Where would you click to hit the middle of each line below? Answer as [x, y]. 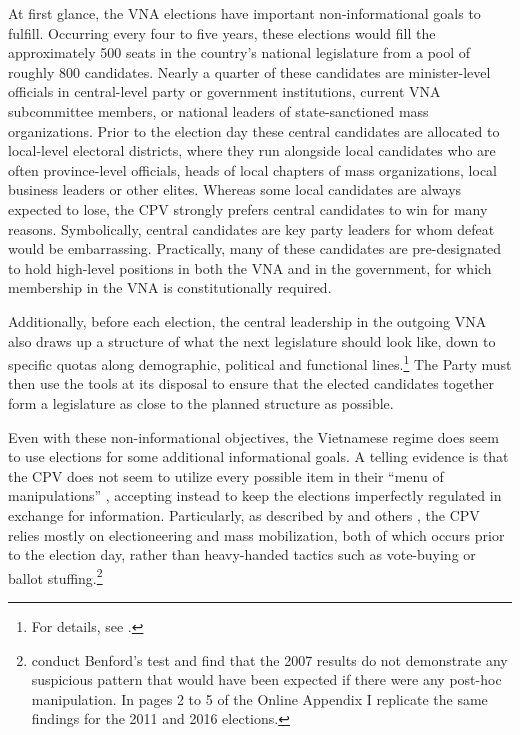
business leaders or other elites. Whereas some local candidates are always [235, 189]
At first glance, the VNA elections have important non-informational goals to [244, 13]
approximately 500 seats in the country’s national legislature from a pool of [239, 52]
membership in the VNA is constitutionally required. [170, 287]
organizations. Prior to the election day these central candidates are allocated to [254, 130]
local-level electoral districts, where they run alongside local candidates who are [252, 150]
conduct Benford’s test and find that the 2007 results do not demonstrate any [269, 659]
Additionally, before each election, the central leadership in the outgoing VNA [247, 320]
